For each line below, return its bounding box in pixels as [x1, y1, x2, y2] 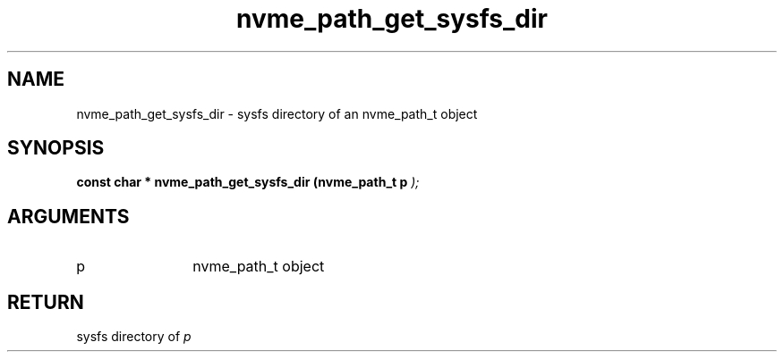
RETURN [7, 290, 84, 313]
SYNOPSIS [7, 137, 105, 160]
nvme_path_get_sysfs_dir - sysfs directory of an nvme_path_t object [76, 105, 478, 121]
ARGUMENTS [7, 205, 130, 228]
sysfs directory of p [76, 329, 192, 345]
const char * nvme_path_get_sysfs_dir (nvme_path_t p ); [76, 174, 420, 190]
